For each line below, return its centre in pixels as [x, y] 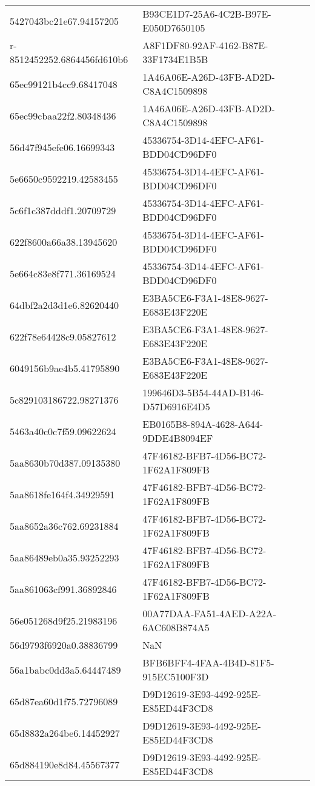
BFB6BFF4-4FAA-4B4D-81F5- [208, 662]
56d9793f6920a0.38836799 [64, 645]
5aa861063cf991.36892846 [63, 589]
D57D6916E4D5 [176, 406]
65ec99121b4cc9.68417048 [64, 84]
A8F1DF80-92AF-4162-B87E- [205, 45]
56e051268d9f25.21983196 [64, 620]
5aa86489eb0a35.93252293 [65, 557]
